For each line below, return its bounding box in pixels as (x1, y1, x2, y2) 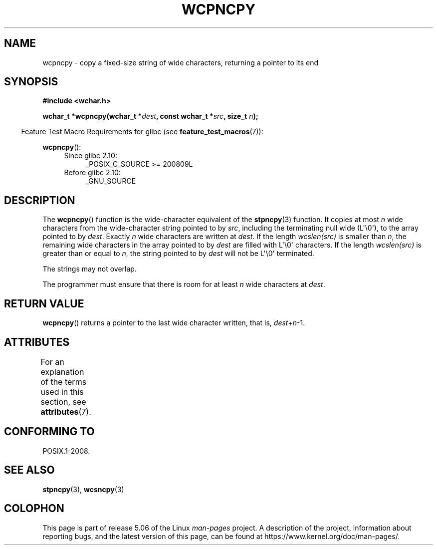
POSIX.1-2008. (42, 446, 90, 455)
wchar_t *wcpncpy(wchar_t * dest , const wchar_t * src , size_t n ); (42, 112, 258, 121)
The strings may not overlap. (42, 265, 137, 274)
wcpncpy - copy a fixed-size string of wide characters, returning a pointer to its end (42, 58, 318, 67)
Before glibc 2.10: (64, 168, 121, 177)
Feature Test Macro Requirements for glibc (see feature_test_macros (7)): (21, 127, 263, 136)
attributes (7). (40, 406, 91, 417)
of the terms (40, 376, 87, 387)
